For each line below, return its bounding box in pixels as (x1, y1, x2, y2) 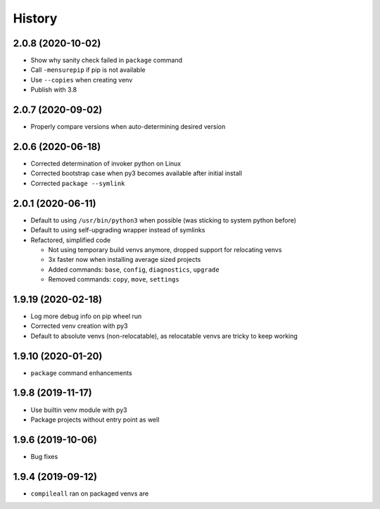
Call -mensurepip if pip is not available (30, 65, 146, 74)
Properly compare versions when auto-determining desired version (30, 122, 226, 131)
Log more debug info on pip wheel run (30, 312, 142, 320)
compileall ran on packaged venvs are (30, 489, 149, 498)
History (13, 11, 58, 26)
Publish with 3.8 (30, 85, 77, 94)
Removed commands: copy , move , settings (48, 275, 179, 284)
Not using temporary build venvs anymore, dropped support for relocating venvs (48, 245, 282, 253)
